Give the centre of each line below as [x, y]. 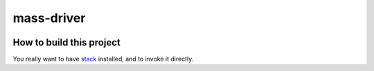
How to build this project [66, 42]
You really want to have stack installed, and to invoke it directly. [103, 59]
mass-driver [49, 18]
